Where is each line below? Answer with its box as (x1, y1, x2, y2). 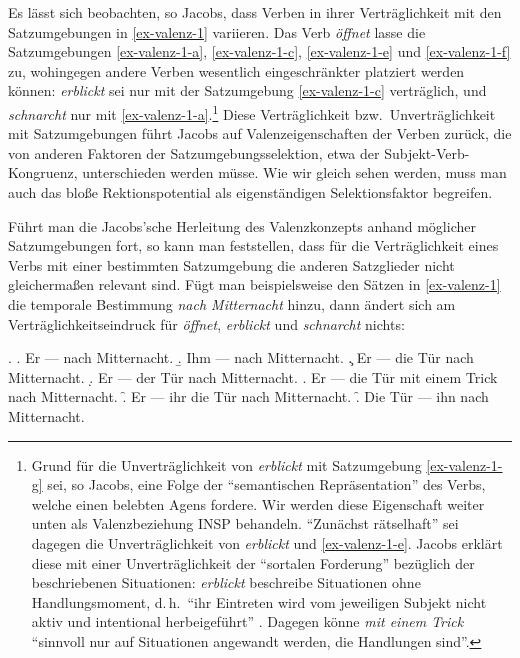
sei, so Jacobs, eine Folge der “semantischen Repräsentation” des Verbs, (47, 474, 486, 495)
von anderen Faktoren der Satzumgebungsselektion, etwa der (8, 142, 380, 163)
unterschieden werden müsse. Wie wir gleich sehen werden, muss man (82, 162, 507, 183)
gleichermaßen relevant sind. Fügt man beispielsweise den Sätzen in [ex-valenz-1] (8, 274, 501, 295)
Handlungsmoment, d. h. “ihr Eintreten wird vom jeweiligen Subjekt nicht (31, 591, 487, 612)
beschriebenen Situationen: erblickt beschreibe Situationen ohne (31, 572, 421, 593)
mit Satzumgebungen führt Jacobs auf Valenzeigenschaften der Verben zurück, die (8, 123, 512, 144)
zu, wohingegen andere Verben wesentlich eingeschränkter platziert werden (8, 60, 465, 81)
